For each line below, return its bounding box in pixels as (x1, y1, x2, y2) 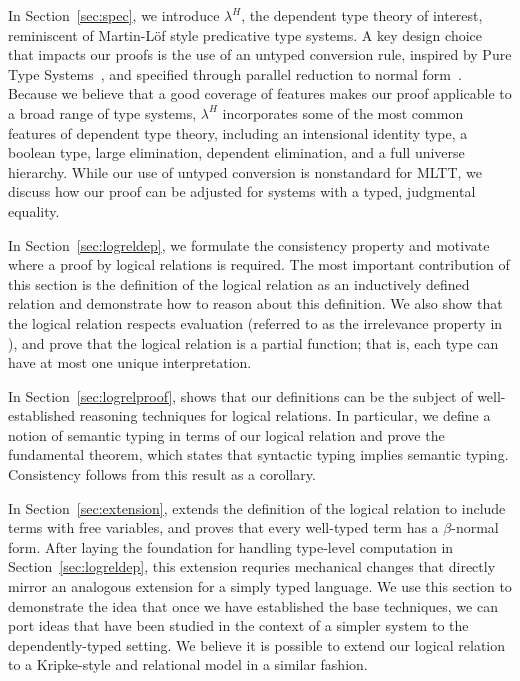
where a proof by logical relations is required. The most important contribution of (8, 254, 510, 275)
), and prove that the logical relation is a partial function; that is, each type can (8, 332, 499, 353)
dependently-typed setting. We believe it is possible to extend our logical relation (8, 634, 506, 655)
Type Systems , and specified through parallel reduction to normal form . (8, 63, 462, 84)
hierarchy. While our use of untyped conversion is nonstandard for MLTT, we (8, 161, 483, 182)
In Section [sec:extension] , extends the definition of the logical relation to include (8, 497, 506, 518)
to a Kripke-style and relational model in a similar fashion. (8, 654, 368, 675)
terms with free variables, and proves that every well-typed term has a (8, 517, 439, 538)
